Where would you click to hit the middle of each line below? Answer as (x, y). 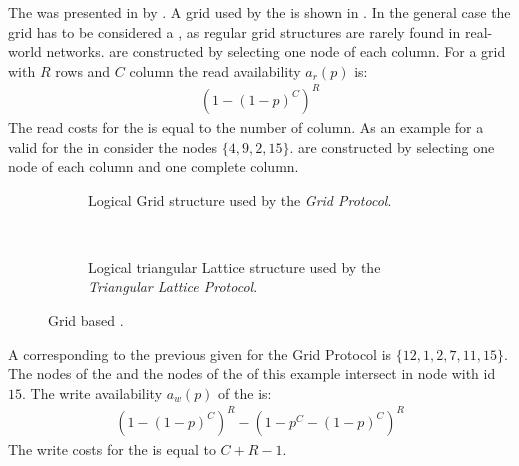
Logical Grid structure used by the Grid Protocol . (240, 199)
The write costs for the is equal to (112, 448)
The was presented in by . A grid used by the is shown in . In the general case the (259, 12)
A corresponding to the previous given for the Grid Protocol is (200, 353)
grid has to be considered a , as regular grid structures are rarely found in (234, 31)
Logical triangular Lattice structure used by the (234, 266)
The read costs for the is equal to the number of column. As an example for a (246, 126)
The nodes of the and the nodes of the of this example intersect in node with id (252, 373)
